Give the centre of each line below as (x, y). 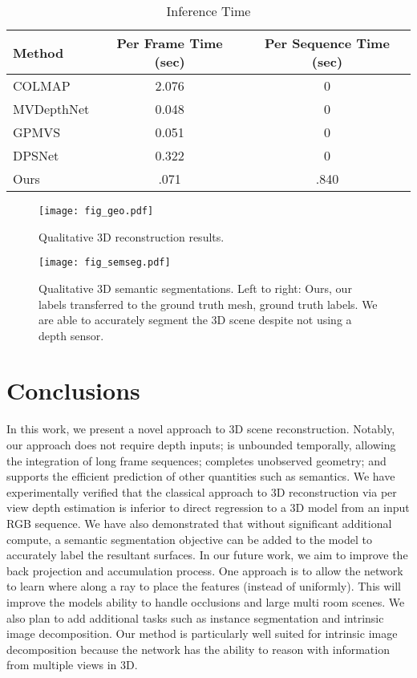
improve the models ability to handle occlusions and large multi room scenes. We (206, 601)
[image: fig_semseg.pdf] (105, 263)
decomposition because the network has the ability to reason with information (198, 649)
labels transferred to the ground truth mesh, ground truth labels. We (208, 304)
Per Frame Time (170, 43)
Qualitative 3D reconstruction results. (132, 236)
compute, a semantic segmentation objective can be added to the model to (189, 539)
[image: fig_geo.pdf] (96, 211)
